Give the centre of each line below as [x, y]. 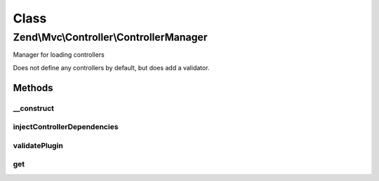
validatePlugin [38, 145]
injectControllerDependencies [66, 127]
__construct [34, 108]
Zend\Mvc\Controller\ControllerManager [110, 37]
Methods [33, 88]
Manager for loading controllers [59, 55]
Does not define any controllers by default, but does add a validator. [111, 67]
